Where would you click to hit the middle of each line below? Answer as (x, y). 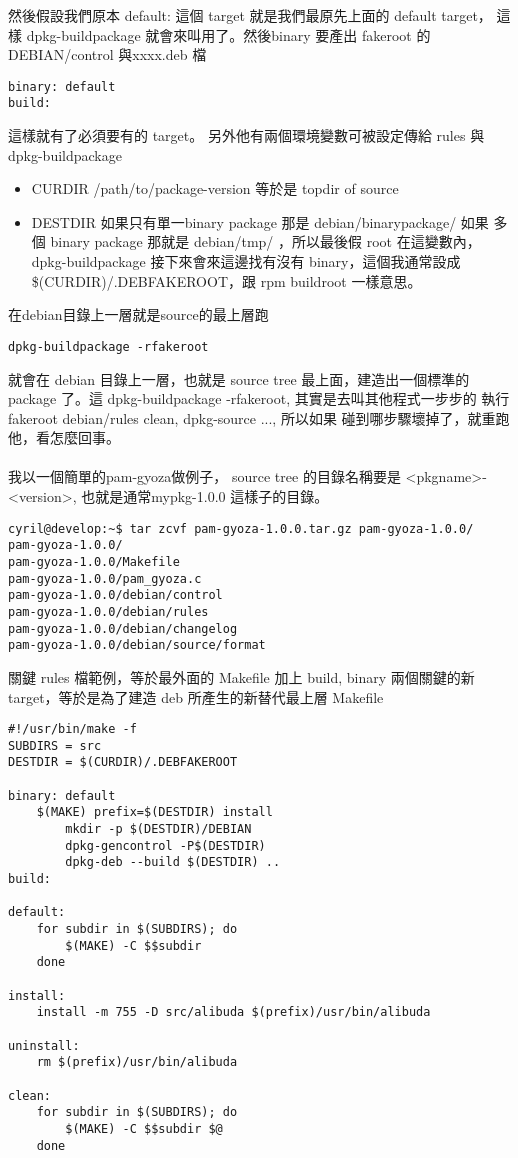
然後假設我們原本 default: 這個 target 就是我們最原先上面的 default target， (250, 15)
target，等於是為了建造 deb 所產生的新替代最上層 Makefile (196, 696)
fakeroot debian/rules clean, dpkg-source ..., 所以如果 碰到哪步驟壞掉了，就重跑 (259, 417)
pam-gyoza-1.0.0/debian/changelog (123, 628)
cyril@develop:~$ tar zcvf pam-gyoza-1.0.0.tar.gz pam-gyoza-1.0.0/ (241, 528)
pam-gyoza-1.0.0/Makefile (94, 561)
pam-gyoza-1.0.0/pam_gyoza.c (105, 578)
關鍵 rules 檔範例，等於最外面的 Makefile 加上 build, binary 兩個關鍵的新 (241, 676)
